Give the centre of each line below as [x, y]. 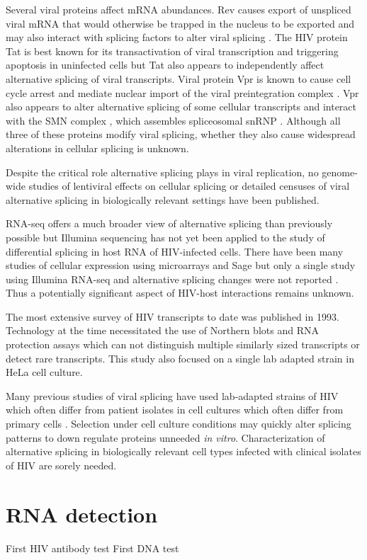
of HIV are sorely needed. [61, 465]
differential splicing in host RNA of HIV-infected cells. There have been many [175, 251]
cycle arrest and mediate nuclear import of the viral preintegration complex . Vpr [182, 92]
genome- [340, 172]
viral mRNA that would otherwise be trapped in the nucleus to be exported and [180, 23]
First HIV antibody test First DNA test [92, 548]
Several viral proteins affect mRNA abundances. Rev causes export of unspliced [179, 9]
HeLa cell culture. [44, 372]
